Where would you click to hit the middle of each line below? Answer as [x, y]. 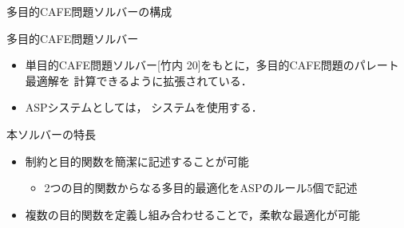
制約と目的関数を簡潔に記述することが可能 [137, 161]
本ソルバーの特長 [51, 134]
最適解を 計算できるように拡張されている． [139, 80]
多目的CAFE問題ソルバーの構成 [89, 11]
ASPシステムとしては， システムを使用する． [144, 107]
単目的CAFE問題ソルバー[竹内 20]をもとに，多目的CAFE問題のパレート [212, 65]
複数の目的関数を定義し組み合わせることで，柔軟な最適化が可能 [192, 214]
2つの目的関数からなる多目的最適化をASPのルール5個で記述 [201, 188]
